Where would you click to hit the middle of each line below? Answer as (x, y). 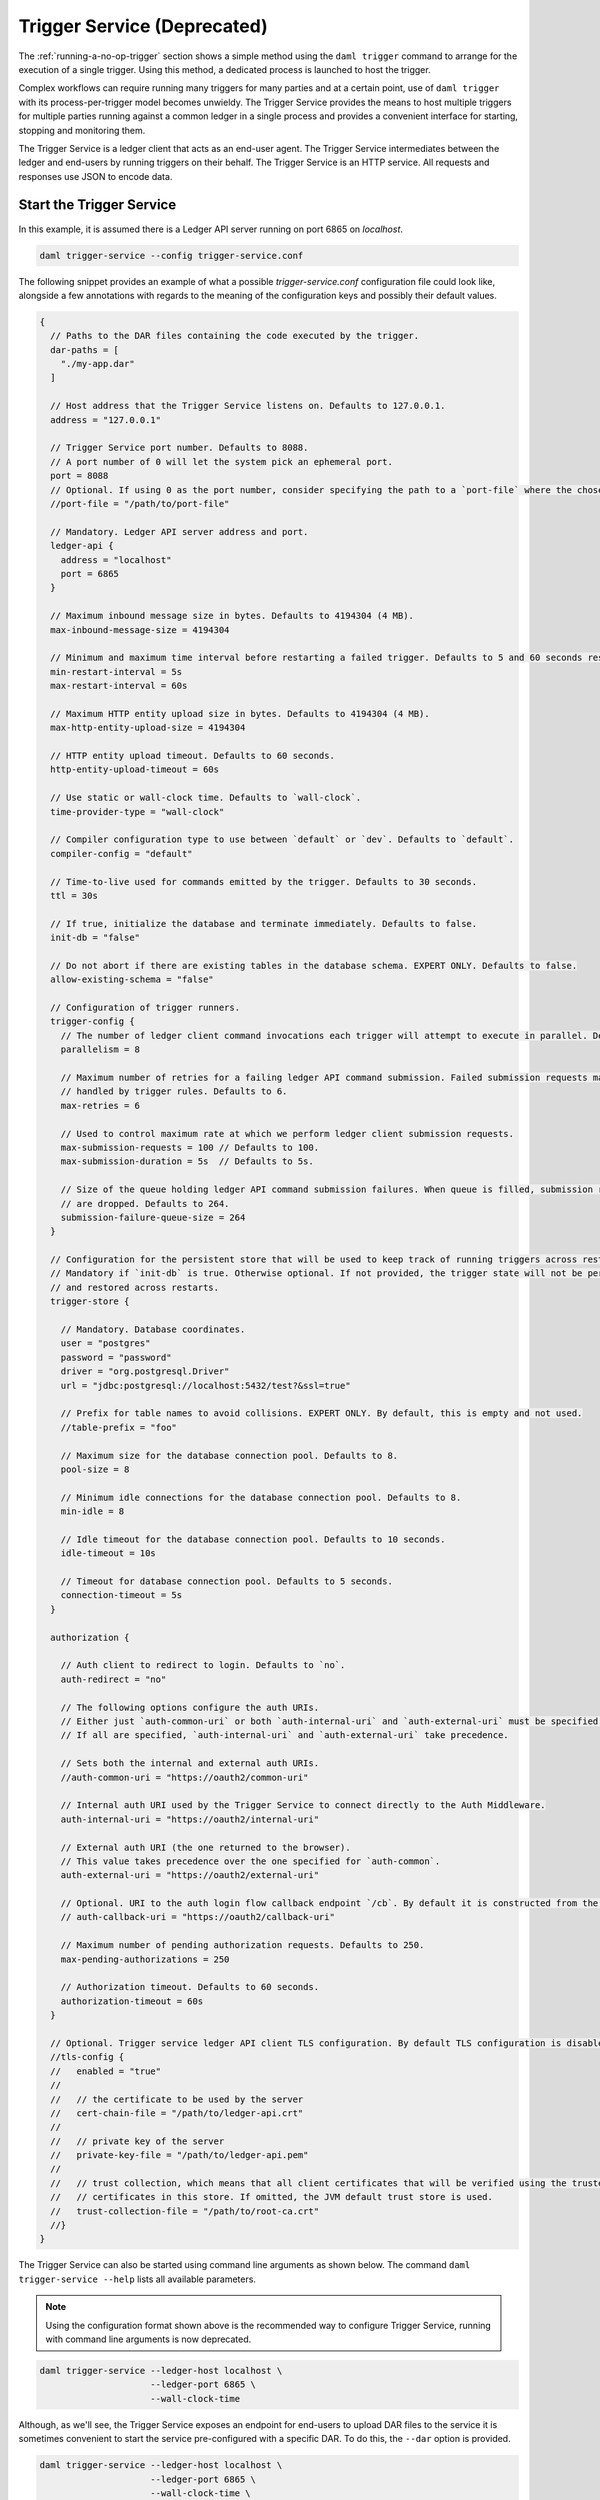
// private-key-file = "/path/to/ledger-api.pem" (179, 2155)
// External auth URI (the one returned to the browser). (205, 1847)
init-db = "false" (95, 938)
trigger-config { (92, 1021)
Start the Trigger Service (97, 205)
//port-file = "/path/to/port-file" (140, 503)
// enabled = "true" (106, 2071)
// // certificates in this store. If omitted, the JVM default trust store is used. (272, 2197)
